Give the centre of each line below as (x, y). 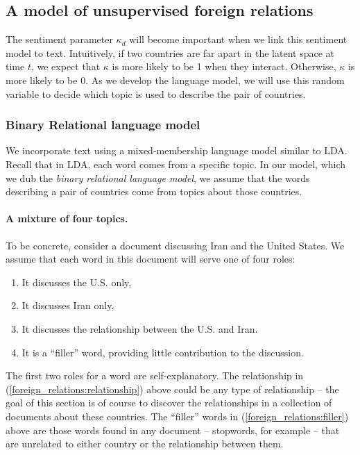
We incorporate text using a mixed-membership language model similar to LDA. (177, 150)
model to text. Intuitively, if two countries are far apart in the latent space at (170, 52)
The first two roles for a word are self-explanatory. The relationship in (155, 375)
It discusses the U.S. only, (77, 282)
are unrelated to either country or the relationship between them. (145, 444)
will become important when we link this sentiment (238, 39)
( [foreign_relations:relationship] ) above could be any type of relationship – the (172, 389)
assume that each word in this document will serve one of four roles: (151, 259)
